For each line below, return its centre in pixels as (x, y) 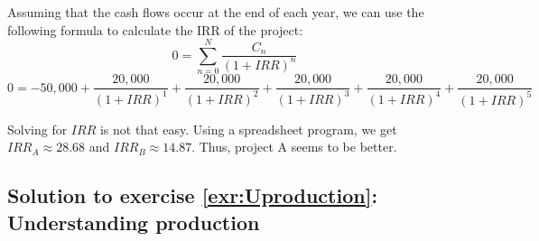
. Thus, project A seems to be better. (294, 147)
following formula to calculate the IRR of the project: (155, 29)
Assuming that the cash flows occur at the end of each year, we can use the (216, 12)
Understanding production (134, 222)
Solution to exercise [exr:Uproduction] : (193, 195)
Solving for (37, 129)
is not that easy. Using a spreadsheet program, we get (248, 129)
